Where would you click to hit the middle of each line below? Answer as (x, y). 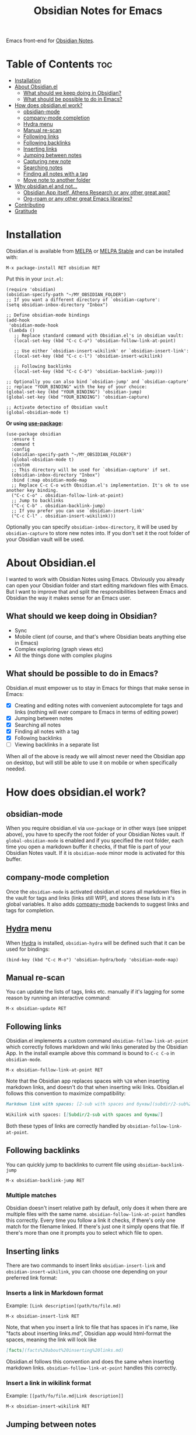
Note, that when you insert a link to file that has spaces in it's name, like (92, 1327)
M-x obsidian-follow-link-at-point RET (55, 1070)
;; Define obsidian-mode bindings (48, 315)
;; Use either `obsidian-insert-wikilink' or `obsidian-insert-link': (101, 351)
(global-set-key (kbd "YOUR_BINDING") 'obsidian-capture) (78, 397)
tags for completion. (30, 910)
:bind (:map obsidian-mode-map (49, 480)
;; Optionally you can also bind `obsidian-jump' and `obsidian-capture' (98, 382)
